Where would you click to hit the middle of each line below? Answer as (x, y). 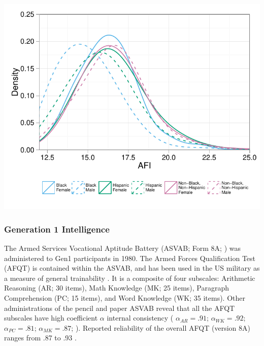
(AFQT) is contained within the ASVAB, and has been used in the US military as (132, 268)
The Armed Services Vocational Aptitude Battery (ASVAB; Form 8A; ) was (122, 248)
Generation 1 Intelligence (57, 229)
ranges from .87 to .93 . (40, 338)
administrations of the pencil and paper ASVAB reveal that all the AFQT (120, 308)
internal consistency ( (140, 318)
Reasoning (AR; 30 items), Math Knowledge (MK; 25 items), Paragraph (117, 288)
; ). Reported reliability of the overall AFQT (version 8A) (161, 327)
